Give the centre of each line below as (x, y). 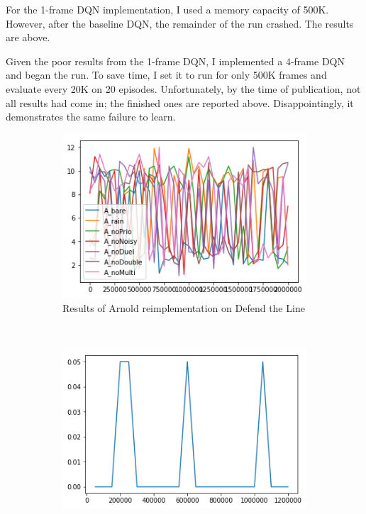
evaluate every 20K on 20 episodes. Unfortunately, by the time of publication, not (183, 88)
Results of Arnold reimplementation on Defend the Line (184, 307)
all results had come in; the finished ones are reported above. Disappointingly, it (180, 102)
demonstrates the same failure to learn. (91, 117)
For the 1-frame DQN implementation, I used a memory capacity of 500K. (167, 9)
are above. (28, 37)
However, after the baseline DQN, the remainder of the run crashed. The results (180, 23)
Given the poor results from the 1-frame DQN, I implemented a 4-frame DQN (175, 61)
